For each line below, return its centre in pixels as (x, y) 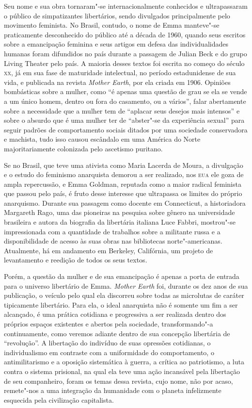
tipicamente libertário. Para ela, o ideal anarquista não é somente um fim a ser (121, 304)
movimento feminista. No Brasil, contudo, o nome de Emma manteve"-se (112, 25)
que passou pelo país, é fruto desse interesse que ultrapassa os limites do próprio (123, 193)
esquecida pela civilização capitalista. (59, 400)
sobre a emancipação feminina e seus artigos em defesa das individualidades (116, 44)
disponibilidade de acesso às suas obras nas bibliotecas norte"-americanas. (113, 241)
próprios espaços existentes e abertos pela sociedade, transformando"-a (109, 324)
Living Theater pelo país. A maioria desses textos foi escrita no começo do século (124, 63)
